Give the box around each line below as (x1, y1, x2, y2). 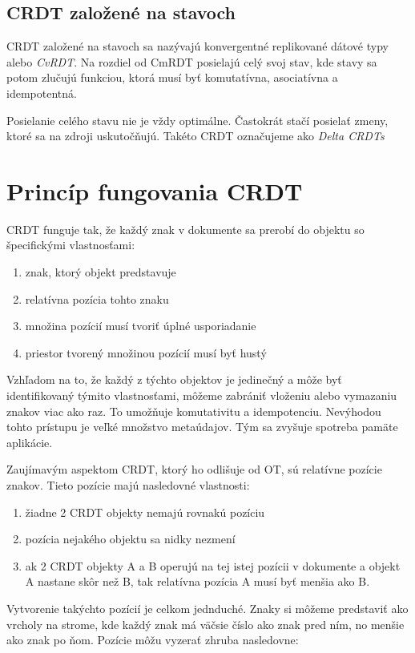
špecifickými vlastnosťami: (6, 236, 135, 253)
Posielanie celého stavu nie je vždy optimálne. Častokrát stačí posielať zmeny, (6, 111, 389, 128)
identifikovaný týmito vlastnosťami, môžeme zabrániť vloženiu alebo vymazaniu (6, 387, 397, 404)
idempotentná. (6, 84, 77, 101)
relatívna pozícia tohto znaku (25, 290, 169, 307)
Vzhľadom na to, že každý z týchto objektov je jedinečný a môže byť (6, 371, 342, 388)
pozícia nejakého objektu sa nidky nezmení (25, 530, 236, 547)
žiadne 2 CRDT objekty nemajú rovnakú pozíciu (25, 503, 265, 520)
